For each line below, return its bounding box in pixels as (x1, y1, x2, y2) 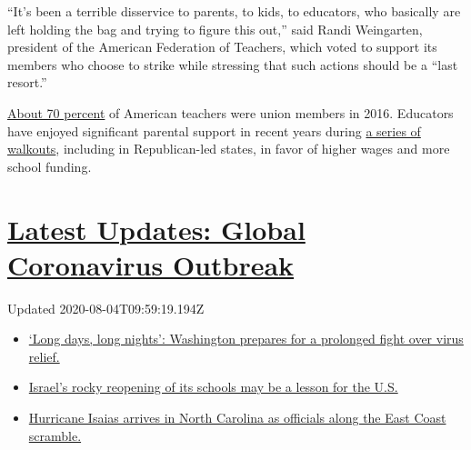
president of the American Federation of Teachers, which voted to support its (7, 37, 437, 56)
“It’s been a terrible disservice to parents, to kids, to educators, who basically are (7, 2, 461, 20)
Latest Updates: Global (7, 210, 306, 247)
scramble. (28, 425, 82, 445)
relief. (28, 346, 60, 365)
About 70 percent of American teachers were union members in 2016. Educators (7, 103, 454, 122)
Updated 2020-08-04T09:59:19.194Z (7, 298, 205, 317)
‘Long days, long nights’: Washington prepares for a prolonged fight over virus (28, 329, 464, 348)
